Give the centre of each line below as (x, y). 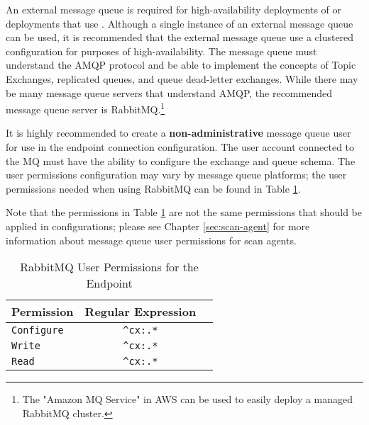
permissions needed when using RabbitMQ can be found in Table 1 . (153, 188)
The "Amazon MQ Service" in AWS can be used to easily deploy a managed (188, 399)
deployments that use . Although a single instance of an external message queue (180, 23)
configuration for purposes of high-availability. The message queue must (161, 51)
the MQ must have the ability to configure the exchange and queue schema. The (181, 160)
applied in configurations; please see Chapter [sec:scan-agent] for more (158, 226)
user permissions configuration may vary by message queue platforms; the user (176, 175)
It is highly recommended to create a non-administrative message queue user (178, 133)
